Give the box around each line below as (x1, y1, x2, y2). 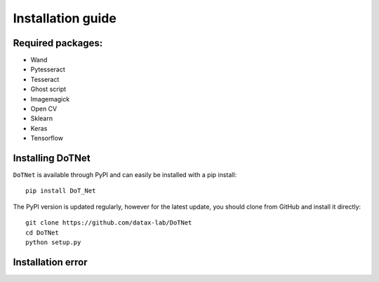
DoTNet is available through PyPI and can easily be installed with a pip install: (13, 171, 237, 179)
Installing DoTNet (13, 153, 91, 164)
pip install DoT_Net (25, 187, 96, 195)
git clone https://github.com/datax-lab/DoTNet (25, 219, 192, 227)
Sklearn (30, 114, 53, 122)
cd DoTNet (25, 228, 59, 237)
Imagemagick (30, 94, 70, 103)
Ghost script (30, 85, 67, 94)
